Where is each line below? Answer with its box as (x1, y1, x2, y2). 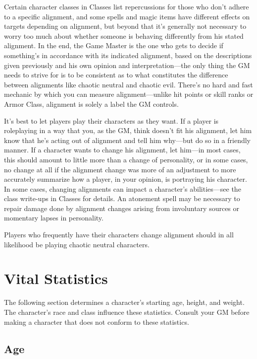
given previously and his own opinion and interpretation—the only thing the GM (4, 60, 250, 70)
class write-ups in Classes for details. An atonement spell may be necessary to (4, 193, 240, 204)
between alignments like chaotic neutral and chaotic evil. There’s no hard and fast (4, 79, 253, 89)
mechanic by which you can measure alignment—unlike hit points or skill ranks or (4, 89, 254, 99)
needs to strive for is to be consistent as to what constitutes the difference (4, 70, 228, 80)
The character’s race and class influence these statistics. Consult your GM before (4, 306, 250, 317)
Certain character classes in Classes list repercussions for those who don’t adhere (4, 1, 249, 11)
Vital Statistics (4, 268, 108, 288)
